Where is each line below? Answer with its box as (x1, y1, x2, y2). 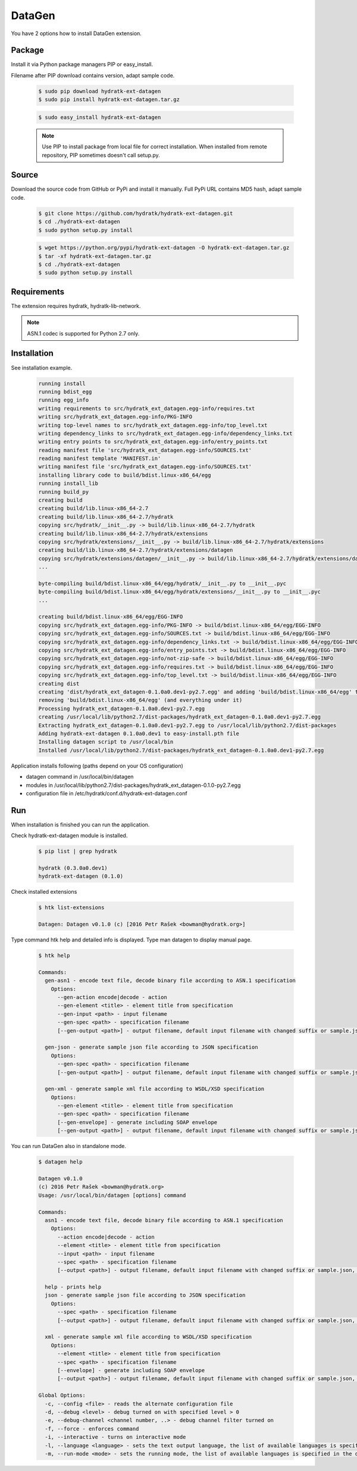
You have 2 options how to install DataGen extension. (11, 30, 142, 37)
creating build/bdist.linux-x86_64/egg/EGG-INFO (38, 614, 183, 620)
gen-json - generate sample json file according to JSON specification (45, 1044, 258, 1051)
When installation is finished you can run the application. (11, 821, 150, 828)
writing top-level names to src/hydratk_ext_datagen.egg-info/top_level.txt (38, 422, 268, 428)
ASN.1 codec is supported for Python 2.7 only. (27, 329, 140, 337)
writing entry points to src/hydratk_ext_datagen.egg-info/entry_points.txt (38, 438, 268, 445)
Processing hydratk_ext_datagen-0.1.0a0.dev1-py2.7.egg (38, 705, 205, 712)
